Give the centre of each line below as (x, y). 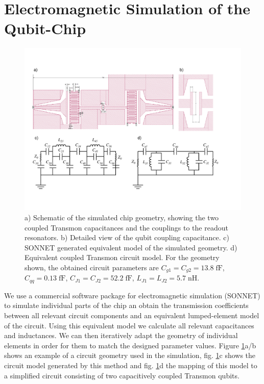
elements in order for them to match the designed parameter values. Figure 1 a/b (130, 345)
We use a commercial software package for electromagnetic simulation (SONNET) (132, 295)
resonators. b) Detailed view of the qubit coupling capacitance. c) (127, 237)
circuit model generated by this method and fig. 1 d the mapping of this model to (131, 365)
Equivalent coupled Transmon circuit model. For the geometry (122, 257)
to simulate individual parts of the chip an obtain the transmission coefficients (126, 305)
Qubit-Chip (45, 28)
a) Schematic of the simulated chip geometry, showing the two (122, 217)
